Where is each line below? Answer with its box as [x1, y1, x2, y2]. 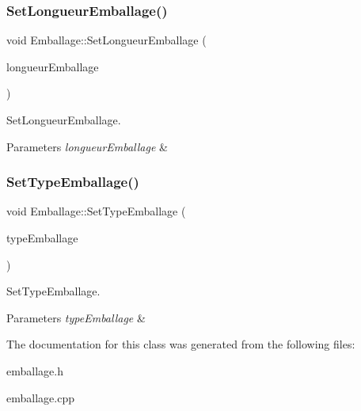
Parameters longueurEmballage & [6, 138, 168, 154]
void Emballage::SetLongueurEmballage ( [6, 32, 207, 48]
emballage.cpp [6, 389, 74, 405]
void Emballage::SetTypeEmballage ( [6, 203, 186, 219]
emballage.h [6, 362, 63, 379]
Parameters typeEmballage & [6, 309, 146, 325]
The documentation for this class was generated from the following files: [6, 336, 355, 352]
